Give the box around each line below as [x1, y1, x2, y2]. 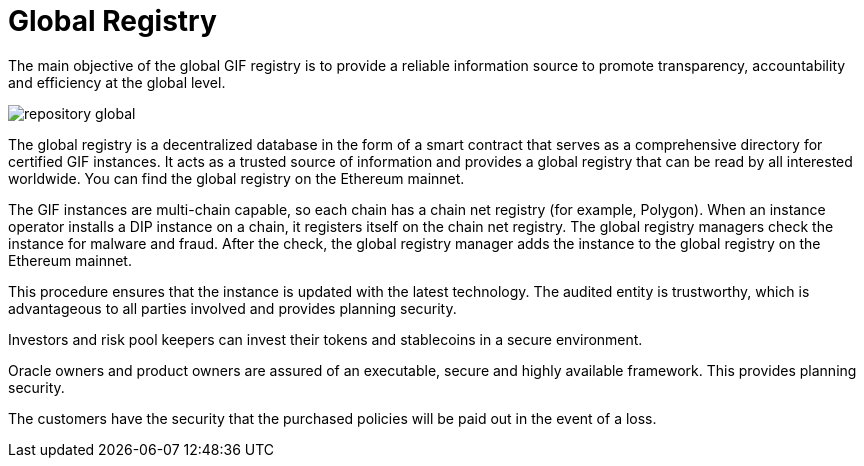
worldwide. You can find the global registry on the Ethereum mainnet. [8, 169, 465, 187]
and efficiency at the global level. [8, 73, 226, 91]
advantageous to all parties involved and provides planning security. [8, 299, 457, 317]
